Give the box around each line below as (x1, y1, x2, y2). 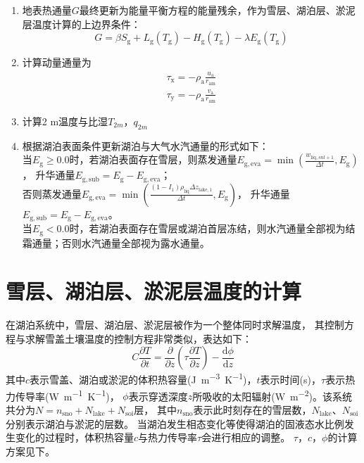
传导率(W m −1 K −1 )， (15, 386, 120, 403)
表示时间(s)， (260, 372, 322, 387)
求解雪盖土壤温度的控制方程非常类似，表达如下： (25, 331, 252, 345)
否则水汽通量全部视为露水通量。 (61, 235, 210, 250)
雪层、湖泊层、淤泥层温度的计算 (6, 277, 302, 305)
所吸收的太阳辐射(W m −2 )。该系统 (192, 386, 353, 403)
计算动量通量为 (22, 55, 92, 70)
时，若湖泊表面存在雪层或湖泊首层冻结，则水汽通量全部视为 (69, 221, 346, 236)
